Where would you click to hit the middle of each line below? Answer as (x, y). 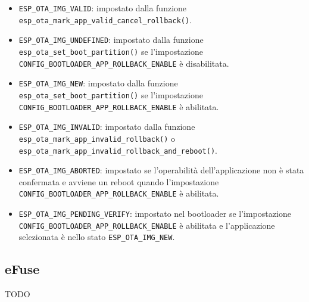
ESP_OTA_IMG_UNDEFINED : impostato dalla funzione (111, 40)
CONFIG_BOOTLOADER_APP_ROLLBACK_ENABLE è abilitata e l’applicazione (147, 225)
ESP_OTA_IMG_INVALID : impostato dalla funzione (107, 127)
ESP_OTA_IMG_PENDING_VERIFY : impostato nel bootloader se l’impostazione (155, 214)
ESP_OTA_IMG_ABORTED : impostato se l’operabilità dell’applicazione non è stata (161, 170)
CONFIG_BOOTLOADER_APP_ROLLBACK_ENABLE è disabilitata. (124, 63)
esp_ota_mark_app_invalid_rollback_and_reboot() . (118, 150)
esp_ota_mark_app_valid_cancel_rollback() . (105, 19)
